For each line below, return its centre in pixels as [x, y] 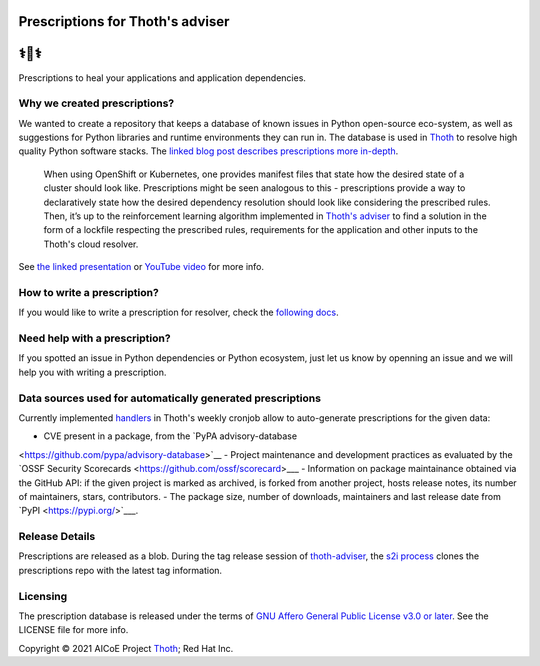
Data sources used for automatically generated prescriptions [170, 398]
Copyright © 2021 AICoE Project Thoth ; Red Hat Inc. [126, 648]
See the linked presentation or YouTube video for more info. [141, 267]
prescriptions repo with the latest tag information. [120, 570]
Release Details [57, 537]
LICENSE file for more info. [73, 630]
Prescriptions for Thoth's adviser [124, 21]
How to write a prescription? [88, 292]
